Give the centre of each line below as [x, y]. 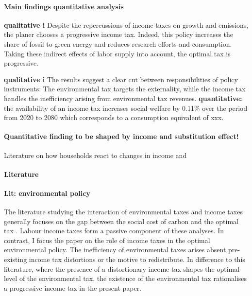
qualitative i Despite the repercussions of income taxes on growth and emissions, [126, 25]
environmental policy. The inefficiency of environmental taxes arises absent [115, 250]
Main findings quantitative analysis [64, 6]
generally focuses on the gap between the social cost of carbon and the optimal [121, 221]
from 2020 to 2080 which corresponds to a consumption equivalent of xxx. [114, 117]
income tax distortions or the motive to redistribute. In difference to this [137, 259]
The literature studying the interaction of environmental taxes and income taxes [123, 212]
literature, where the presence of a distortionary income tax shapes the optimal [122, 269]
